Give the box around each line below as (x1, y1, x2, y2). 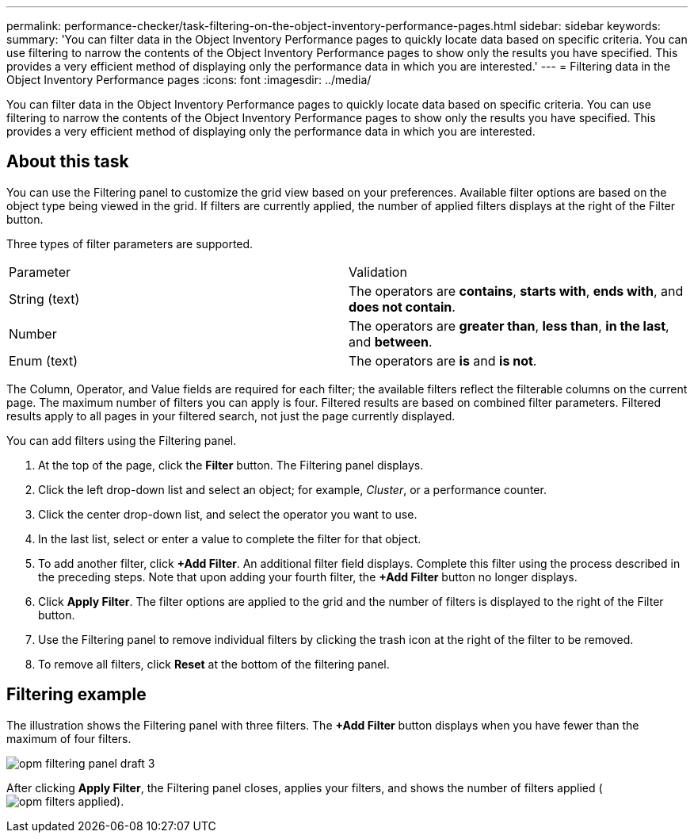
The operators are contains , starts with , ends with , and (349, 282, 684, 299)
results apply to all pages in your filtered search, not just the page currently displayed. (6, 408, 456, 423)
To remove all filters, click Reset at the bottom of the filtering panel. (38, 657, 390, 671)
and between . (349, 333, 433, 350)
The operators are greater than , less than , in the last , (349, 317, 669, 334)
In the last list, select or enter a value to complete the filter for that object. (38, 531, 421, 546)
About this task (6, 151, 129, 172)
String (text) (9, 290, 80, 307)
